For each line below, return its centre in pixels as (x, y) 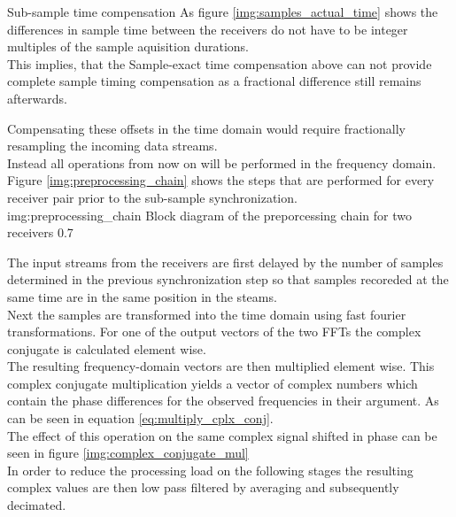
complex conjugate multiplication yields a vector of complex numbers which (213, 383)
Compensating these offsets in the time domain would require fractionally (206, 128)
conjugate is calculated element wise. (107, 348)
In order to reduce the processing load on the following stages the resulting (210, 470)
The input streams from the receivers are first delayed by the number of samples (225, 262)
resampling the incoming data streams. (112, 146)
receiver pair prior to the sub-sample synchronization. (152, 197)
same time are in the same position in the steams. (142, 296)
